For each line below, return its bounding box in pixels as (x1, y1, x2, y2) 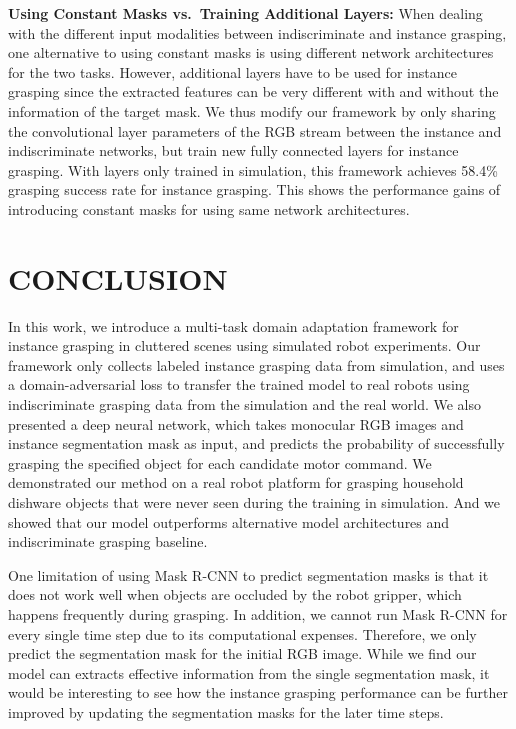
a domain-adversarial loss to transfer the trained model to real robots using (8, 374, 470, 395)
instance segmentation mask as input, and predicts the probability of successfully (8, 433, 505, 454)
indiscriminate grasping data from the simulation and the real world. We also (8, 394, 482, 415)
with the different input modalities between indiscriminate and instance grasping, (8, 22, 507, 43)
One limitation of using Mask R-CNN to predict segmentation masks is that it (8, 564, 489, 585)
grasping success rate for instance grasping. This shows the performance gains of (8, 179, 501, 200)
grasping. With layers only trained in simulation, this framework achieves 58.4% (8, 159, 498, 180)
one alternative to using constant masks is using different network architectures (8, 42, 494, 63)
